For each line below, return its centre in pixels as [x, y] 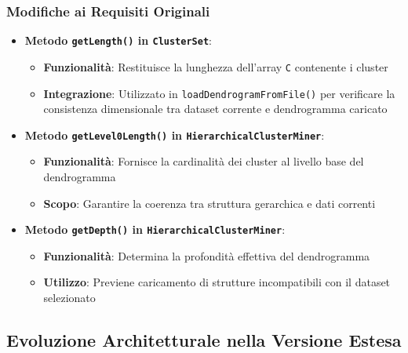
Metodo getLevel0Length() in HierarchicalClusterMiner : [175, 135]
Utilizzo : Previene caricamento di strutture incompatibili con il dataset [217, 282]
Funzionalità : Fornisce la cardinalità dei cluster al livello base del [204, 161]
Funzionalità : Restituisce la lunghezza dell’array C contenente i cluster [216, 66]
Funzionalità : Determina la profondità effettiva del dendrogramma [207, 255]
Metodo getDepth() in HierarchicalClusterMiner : [155, 229]
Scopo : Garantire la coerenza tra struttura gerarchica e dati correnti [209, 203]
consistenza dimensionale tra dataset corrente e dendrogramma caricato [215, 109]
